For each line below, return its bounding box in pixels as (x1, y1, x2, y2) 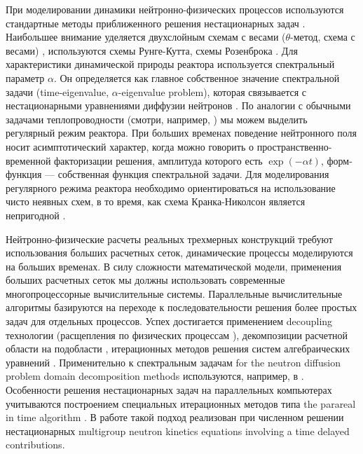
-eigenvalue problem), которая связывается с (118, 84, 306, 99)
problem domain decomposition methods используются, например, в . (6, 369, 304, 383)
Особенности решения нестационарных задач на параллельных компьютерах (6, 383, 332, 397)
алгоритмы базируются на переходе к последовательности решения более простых (6, 300, 357, 315)
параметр (6, 70, 45, 85)
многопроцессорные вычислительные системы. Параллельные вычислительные (6, 286, 343, 301)
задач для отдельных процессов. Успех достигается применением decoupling (6, 314, 333, 329)
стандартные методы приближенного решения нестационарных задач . (6, 15, 306, 30)
